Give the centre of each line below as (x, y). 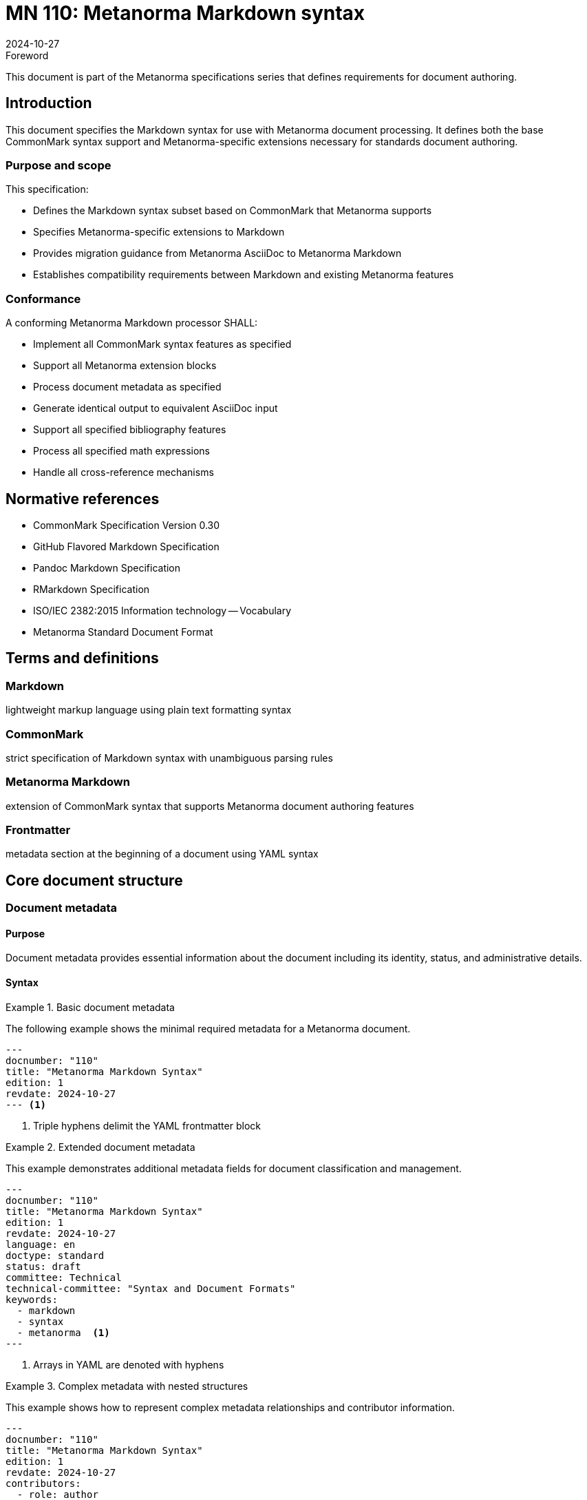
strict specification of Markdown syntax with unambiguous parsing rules (169, 758)
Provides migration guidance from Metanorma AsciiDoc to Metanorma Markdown (217, 253)
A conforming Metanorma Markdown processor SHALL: (132, 323)
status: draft (43, 1266)
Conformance (43, 299)
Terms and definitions (82, 658)
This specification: (47, 189)
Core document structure (94, 880)
